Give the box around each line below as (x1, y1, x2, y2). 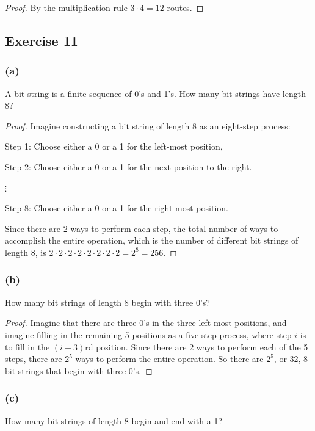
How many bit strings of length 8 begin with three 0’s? (5, 295, 210, 308)
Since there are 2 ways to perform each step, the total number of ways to (5, 222, 278, 234)
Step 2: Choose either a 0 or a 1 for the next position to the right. (5, 160, 252, 173)
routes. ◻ (167, 1, 204, 13)
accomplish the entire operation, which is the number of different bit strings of (5, 234, 299, 247)
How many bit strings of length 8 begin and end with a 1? (5, 414, 223, 427)
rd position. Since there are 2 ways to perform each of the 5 (85, 340, 308, 353)
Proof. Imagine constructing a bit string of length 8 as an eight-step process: (5, 119, 291, 132)
